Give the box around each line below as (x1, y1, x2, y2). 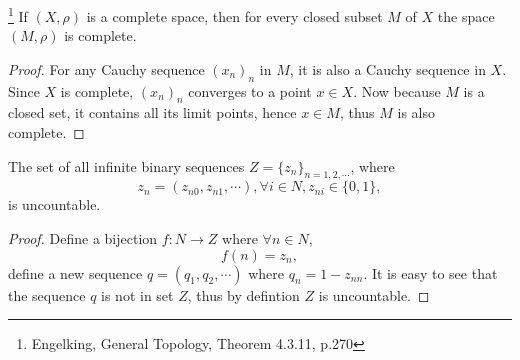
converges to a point (188, 80, 312, 101)
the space (437, 5, 495, 26)
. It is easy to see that (363, 262, 498, 283)
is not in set (101, 284, 174, 305)
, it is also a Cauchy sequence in (289, 58, 486, 79)
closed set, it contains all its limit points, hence (8, 102, 297, 123)
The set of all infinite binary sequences (8, 155, 245, 176)
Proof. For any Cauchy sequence (8, 58, 205, 79)
